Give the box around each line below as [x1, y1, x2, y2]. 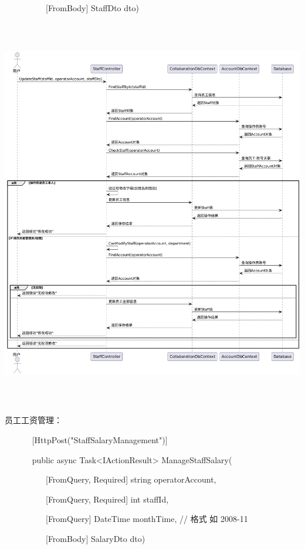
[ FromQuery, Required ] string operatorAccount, [45, 473, 216, 486]
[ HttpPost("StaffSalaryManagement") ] [32, 433, 168, 446]
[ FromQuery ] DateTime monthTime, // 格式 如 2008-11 [45, 513, 248, 525]
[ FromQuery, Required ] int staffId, [45, 493, 169, 505]
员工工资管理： [5, 414, 62, 426]
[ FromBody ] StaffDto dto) [45, 2, 139, 14]
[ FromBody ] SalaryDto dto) [45, 532, 145, 544]
